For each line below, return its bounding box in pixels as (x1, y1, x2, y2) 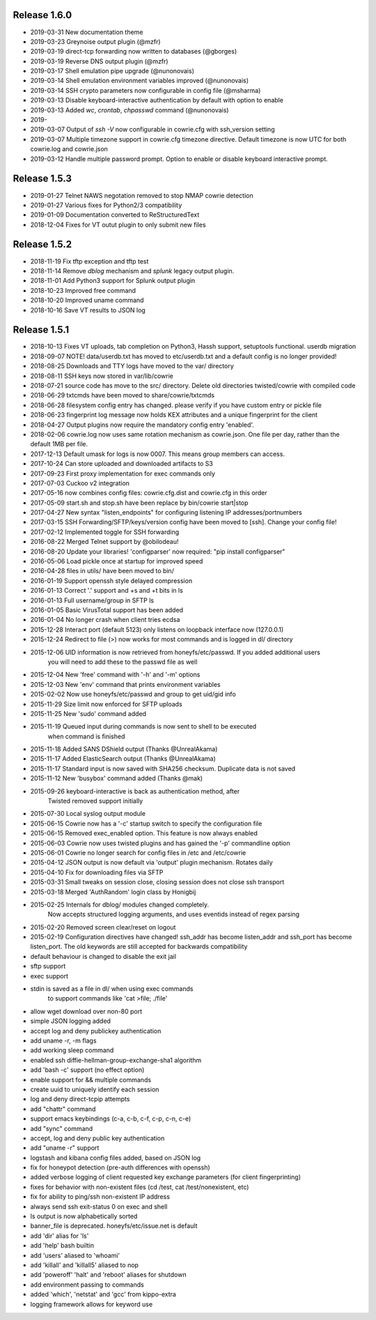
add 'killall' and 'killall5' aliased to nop (30, 1261, 139, 1269)
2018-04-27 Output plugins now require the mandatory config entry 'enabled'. (30, 420, 254, 429)
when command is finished (47, 732, 125, 741)
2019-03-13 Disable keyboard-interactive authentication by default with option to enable (30, 96, 283, 105)
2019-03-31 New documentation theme (30, 28, 143, 36)
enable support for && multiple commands (30, 1075, 152, 1084)
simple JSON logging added (30, 1017, 111, 1025)
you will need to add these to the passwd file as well (47, 658, 198, 666)
